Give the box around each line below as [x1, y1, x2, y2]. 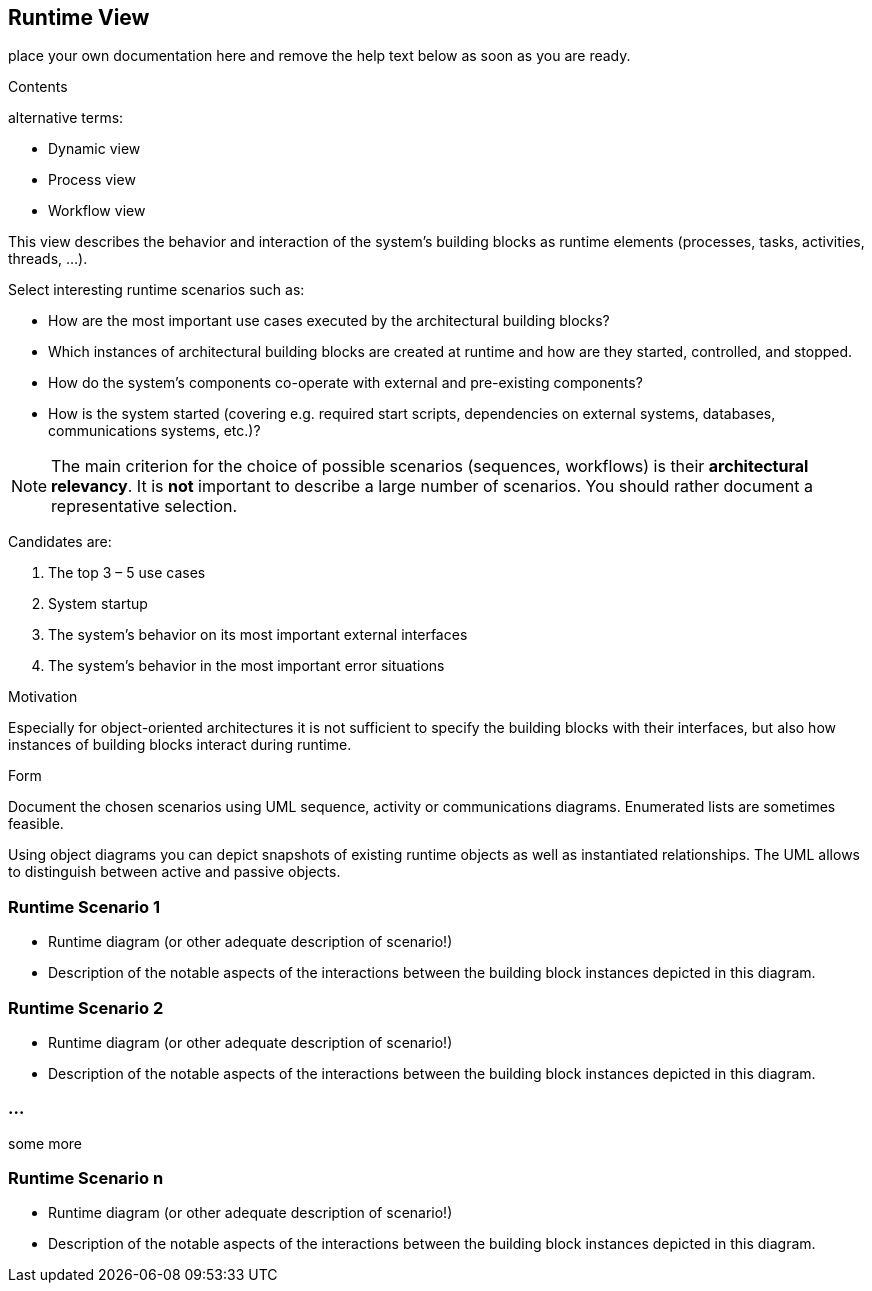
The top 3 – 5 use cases [48, 564, 206, 582]
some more [8, 1134, 83, 1152]
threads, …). [8, 250, 88, 268]
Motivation [8, 688, 78, 706]
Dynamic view [48, 140, 141, 158]
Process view [48, 171, 136, 189]
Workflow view [48, 202, 146, 220]
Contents [8, 78, 68, 96]
